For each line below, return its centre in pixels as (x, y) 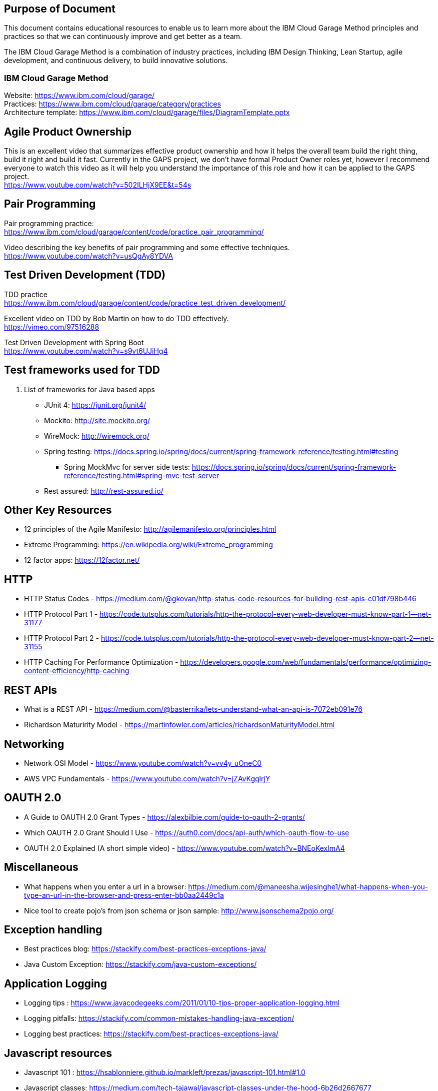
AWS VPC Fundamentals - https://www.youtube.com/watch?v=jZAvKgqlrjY (147, 778)
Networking (34, 744)
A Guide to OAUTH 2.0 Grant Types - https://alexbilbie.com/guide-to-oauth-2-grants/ (164, 817)
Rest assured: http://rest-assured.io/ (104, 491)
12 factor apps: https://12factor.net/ (82, 560)
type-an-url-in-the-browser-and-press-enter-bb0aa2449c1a (124, 895)
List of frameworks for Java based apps (89, 389)
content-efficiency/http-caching (77, 671)
